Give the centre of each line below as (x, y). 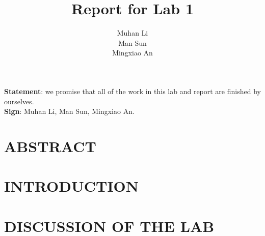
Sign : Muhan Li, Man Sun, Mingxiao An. (69, 111)
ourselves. (19, 101)
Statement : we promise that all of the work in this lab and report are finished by (132, 91)
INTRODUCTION (72, 186)
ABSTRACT (50, 146)
